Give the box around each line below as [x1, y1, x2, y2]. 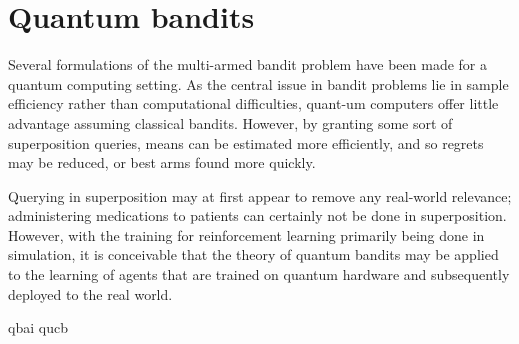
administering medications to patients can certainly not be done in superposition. [8, 205, 507, 226]
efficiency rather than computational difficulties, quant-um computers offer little [8, 93, 499, 114]
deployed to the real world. [8, 283, 173, 304]
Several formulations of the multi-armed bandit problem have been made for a [8, 54, 488, 75]
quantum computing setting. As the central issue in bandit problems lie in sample [8, 73, 509, 94]
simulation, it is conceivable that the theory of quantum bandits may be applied [8, 244, 499, 265]
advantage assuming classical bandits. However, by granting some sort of [8, 112, 453, 133]
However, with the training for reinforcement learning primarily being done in [8, 224, 485, 245]
